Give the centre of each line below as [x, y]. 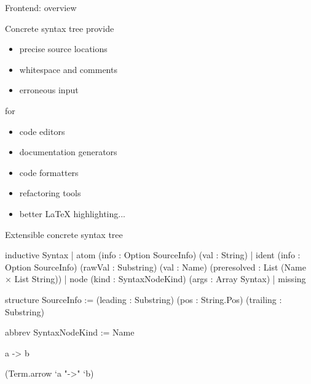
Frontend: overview [41, 7]
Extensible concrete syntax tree [64, 234]
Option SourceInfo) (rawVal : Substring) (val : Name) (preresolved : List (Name [155, 267]
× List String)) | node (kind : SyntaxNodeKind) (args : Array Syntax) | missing [155, 279]
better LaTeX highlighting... [72, 213]
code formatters [49, 172]
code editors [42, 131]
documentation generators [68, 152]
